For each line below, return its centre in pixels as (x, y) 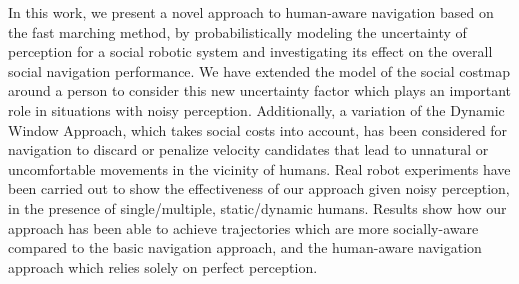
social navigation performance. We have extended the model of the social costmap (259, 70)
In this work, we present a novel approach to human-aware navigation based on (251, 12)
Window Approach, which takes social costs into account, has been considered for (258, 129)
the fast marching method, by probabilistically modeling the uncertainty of (237, 31)
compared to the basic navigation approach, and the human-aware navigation (245, 247)
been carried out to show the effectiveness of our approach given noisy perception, (259, 188)
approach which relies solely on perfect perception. (163, 266)
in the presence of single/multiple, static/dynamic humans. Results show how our (257, 207)
